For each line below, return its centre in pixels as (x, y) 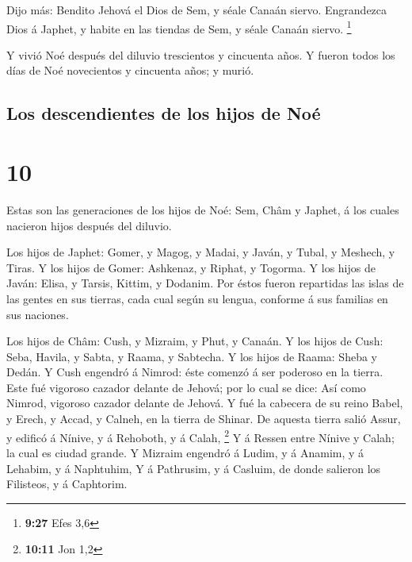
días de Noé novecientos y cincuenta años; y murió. (130, 70)
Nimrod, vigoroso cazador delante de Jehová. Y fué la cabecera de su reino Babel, (205, 403)
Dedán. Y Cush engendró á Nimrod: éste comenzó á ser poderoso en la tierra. (195, 372)
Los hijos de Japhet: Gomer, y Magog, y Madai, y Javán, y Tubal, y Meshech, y (201, 252)
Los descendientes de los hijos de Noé (164, 113)
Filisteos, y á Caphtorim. (67, 484)
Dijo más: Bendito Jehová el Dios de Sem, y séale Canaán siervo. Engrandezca (197, 10)
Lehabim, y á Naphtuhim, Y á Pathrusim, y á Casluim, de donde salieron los (194, 468)
